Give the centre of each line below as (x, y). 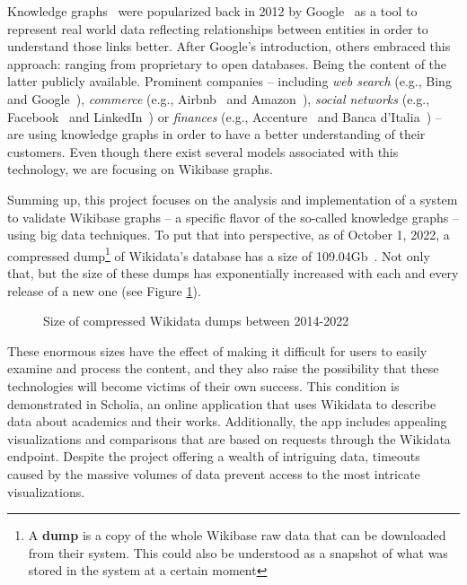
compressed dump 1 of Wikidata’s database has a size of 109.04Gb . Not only (219, 254)
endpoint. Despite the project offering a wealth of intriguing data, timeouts (214, 456)
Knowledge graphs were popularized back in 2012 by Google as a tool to (212, 11)
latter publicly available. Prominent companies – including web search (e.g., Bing (229, 81)
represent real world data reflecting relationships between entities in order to (218, 28)
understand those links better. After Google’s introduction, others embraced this (229, 46)
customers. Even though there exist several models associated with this (203, 151)
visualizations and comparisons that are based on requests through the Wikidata (229, 438)
